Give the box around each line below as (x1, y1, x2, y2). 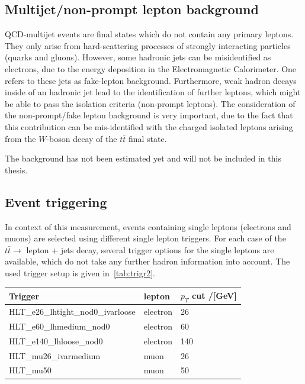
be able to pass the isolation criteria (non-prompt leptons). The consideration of (5, 97, 296, 109)
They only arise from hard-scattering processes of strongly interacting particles (5, 39, 291, 51)
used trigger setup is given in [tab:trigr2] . (5, 266, 156, 279)
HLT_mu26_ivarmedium (9, 349, 101, 362)
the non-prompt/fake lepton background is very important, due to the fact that (5, 109, 293, 121)
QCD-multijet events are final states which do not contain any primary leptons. (5, 28, 294, 40)
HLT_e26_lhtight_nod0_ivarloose (9, 305, 136, 318)
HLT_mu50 (9, 364, 52, 376)
